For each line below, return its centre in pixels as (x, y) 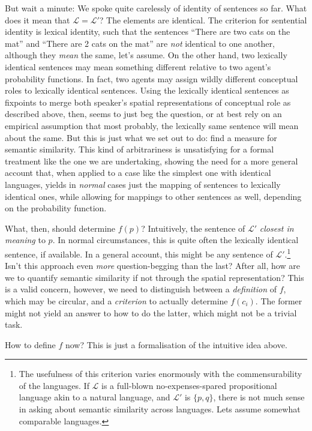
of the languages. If (54, 385)
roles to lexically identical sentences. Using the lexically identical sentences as (147, 90)
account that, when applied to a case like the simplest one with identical (138, 173)
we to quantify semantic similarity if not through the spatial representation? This (154, 277)
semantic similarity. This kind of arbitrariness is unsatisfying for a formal (139, 149)
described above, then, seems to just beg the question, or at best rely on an (143, 114)
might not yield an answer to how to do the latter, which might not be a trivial (151, 312)
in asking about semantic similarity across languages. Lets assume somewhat (160, 409)
